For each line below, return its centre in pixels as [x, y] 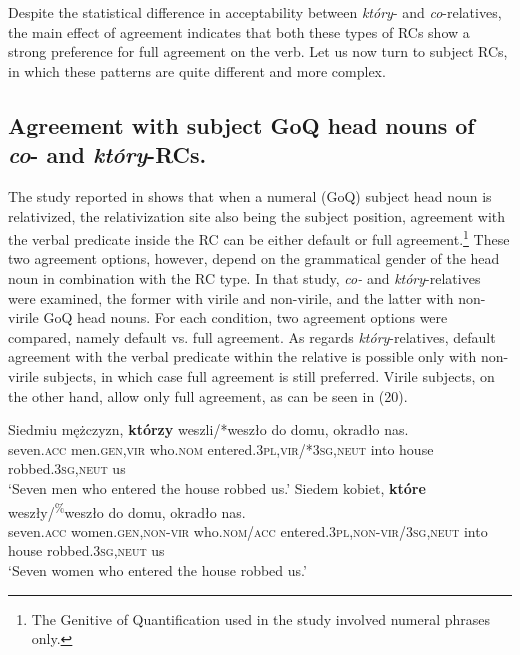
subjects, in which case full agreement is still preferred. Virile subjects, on [269, 375]
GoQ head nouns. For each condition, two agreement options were [245, 317]
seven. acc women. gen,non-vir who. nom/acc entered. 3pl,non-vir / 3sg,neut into [248, 530]
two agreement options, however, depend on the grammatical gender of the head [254, 258]
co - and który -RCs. [107, 154]
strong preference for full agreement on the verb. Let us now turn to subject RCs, [258, 51]
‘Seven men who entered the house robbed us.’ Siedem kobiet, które [217, 487]
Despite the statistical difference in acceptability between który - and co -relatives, [255, 12]
